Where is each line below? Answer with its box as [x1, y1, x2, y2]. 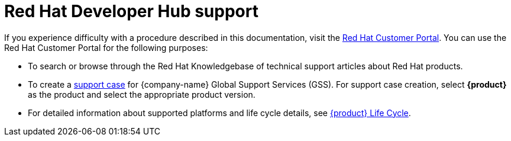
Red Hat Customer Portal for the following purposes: [4, 42, 208, 53]
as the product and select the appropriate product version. [28, 89, 256, 100]
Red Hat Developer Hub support [4, 1, 258, 21]
